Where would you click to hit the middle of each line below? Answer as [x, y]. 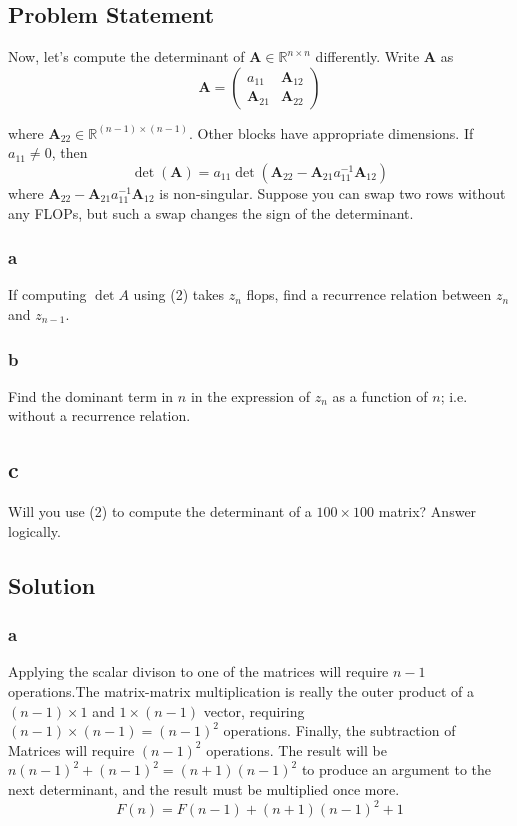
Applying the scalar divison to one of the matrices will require [198, 671]
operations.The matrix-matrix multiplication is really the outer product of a [241, 690]
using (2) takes [178, 294]
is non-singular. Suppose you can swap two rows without [332, 192]
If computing [47, 294]
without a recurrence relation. [99, 415]
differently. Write [367, 56]
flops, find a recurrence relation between [369, 294]
